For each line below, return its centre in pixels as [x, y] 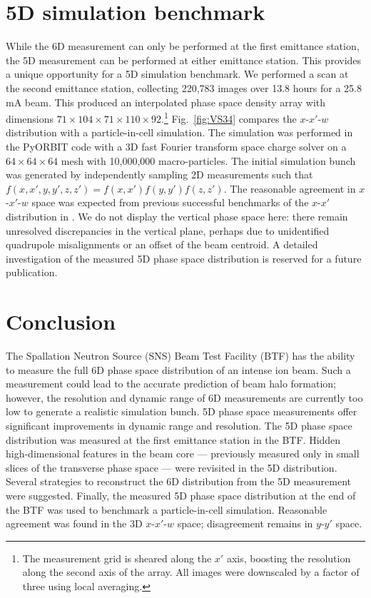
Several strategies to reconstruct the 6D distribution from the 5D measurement [179, 481]
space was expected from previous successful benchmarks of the [170, 202]
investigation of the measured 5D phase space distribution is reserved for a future [184, 258]
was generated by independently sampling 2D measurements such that [159, 174]
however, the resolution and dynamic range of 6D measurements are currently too [184, 397]
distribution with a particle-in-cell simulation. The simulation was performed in [179, 132]
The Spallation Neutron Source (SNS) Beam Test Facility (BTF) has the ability [181, 355]
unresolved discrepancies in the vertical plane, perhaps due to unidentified [168, 230]
